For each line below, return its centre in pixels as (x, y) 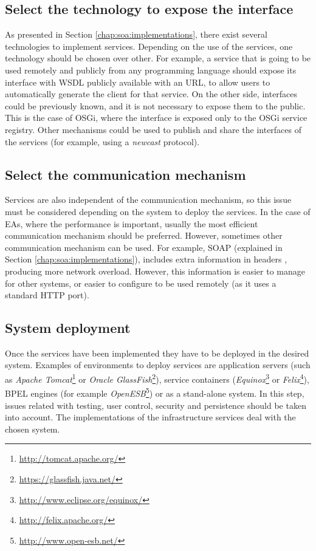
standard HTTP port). (47, 295)
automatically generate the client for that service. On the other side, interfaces (151, 94)
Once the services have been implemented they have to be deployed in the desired (157, 353)
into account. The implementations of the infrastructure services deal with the (150, 417)
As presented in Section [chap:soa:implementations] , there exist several (136, 34)
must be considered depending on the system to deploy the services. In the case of (158, 211)
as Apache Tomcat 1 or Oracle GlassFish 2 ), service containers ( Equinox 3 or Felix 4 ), (157, 378)
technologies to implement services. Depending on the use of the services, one (149, 46)
